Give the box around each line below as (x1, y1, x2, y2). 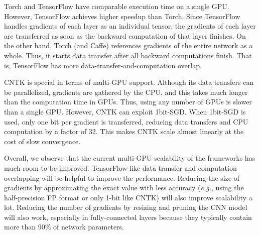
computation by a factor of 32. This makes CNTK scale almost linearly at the (4, 126, 244, 137)
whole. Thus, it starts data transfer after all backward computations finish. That (4, 50, 252, 60)
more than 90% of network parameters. (4, 221, 124, 232)
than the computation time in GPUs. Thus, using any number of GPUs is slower (4, 96, 252, 107)
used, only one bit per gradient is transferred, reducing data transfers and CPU (4, 116, 248, 127)
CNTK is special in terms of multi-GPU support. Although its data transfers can (4, 77, 254, 87)
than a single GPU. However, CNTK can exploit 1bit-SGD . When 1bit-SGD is (4, 106, 246, 116)
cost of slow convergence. (4, 136, 81, 146)
